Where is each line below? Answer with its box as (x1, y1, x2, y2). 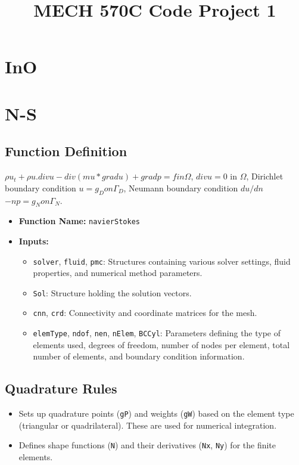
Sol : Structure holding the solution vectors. (33, 286, 192, 299)
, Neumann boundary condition (123, 181, 238, 194)
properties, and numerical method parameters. (33, 266, 203, 279)
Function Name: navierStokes (18, 215, 140, 227)
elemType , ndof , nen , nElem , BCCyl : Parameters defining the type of (33, 327, 281, 339)
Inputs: (18, 234, 49, 247)
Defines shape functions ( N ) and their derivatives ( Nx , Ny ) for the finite (18, 439, 276, 451)
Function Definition (5, 142, 127, 160)
